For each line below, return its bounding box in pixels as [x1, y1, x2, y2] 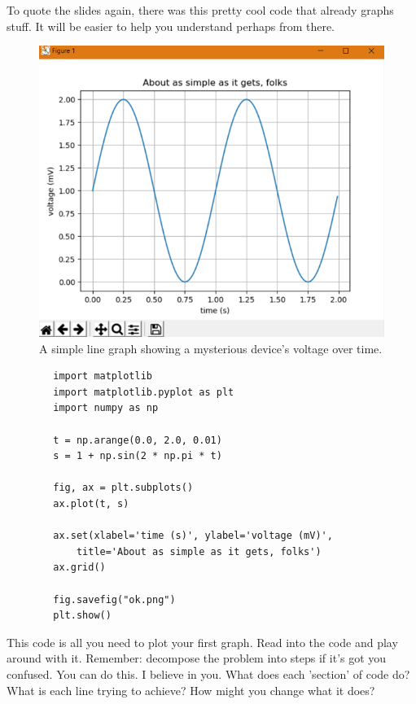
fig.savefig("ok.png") [53, 593, 176, 606]
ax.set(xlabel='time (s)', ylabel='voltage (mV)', [53, 530, 333, 542]
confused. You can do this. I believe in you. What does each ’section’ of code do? [7, 665, 410, 682]
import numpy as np [53, 402, 159, 414]
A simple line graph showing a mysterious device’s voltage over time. [39, 339, 383, 356]
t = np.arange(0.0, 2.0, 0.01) [53, 434, 222, 446]
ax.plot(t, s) [53, 498, 129, 510]
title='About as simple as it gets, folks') [76, 545, 322, 558]
